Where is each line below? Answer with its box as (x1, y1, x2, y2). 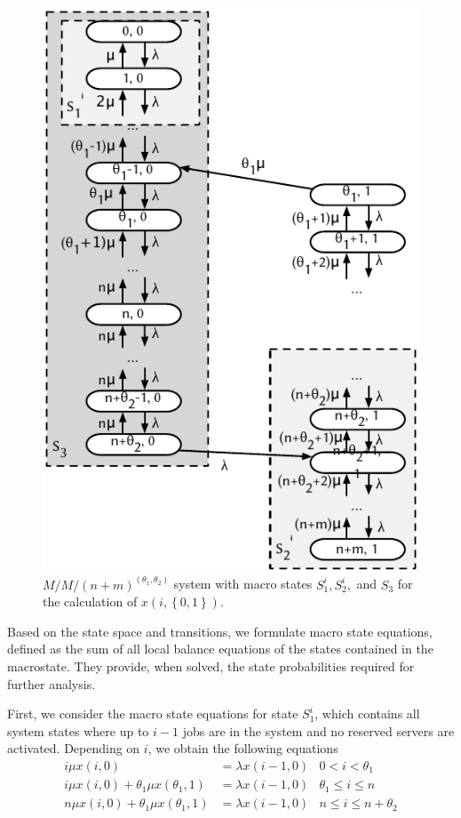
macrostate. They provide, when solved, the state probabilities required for (7, 657, 415, 676)
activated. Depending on (7, 739, 140, 758)
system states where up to (7, 721, 149, 740)
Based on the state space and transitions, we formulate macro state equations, (7, 622, 433, 640)
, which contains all (314, 704, 420, 723)
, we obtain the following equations (147, 739, 338, 758)
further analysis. (7, 674, 96, 693)
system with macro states (173, 574, 313, 593)
